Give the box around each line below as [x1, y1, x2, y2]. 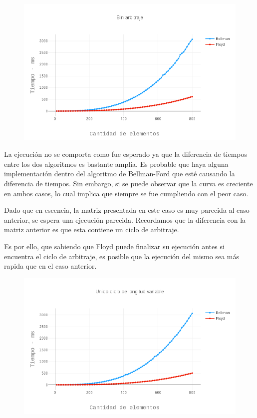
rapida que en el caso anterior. [4, 261, 97, 271]
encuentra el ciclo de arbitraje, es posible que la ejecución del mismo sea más [4, 251, 239, 261]
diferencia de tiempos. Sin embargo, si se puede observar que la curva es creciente [4, 178, 253, 188]
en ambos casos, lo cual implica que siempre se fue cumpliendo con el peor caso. [4, 188, 249, 198]
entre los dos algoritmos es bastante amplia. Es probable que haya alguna [4, 158, 229, 169]
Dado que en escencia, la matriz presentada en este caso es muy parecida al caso [4, 205, 250, 215]
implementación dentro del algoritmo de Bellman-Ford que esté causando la [4, 168, 235, 179]
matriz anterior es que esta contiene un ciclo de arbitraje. [4, 224, 179, 235]
